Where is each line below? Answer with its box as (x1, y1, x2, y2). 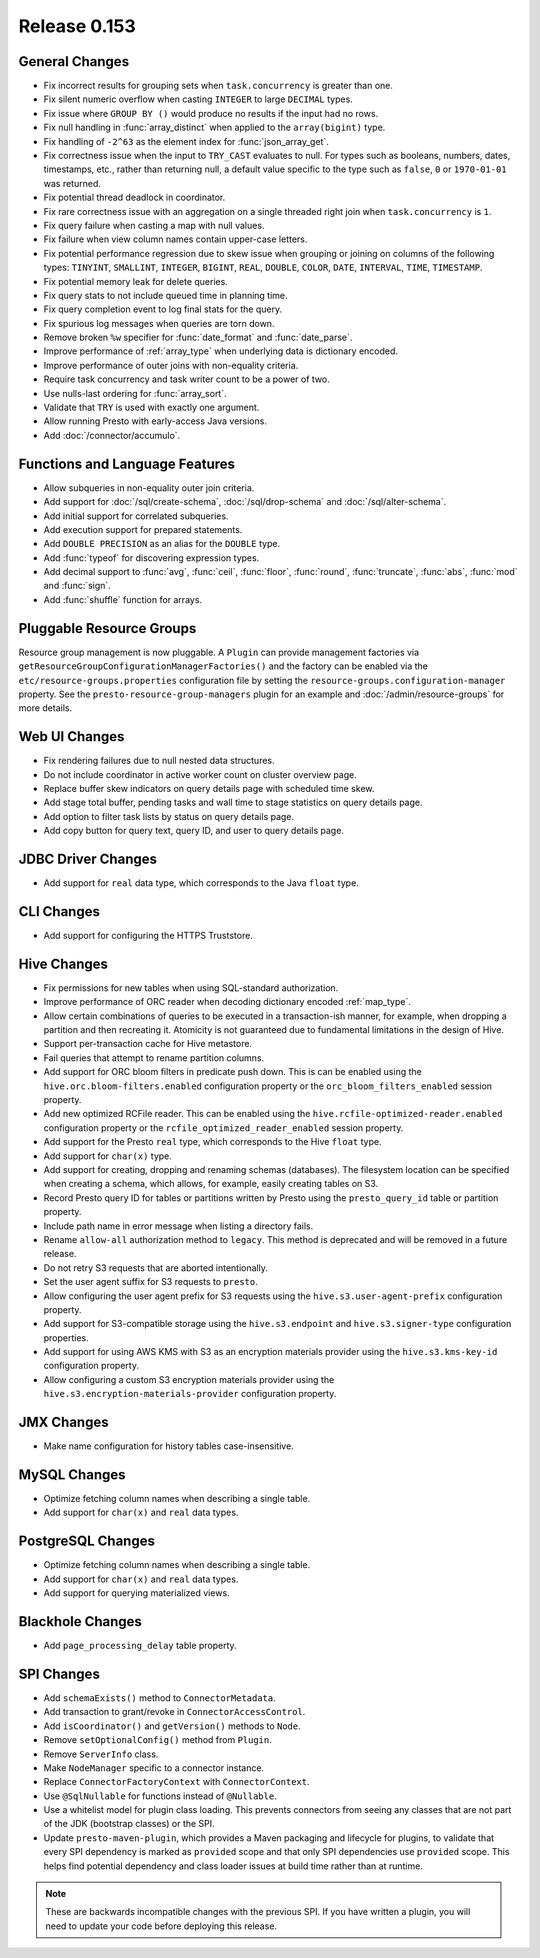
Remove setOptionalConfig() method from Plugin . (43, 1734, 272, 1746)
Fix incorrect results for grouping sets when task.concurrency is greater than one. (43, 80, 394, 92)
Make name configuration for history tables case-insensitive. (43, 1440, 294, 1452)
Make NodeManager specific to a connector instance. (43, 1761, 265, 1774)
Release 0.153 (18, 15, 136, 37)
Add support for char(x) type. (43, 1150, 172, 1162)
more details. (18, 702, 73, 714)
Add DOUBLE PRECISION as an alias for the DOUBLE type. (43, 538, 280, 550)
